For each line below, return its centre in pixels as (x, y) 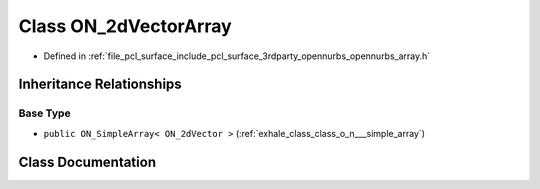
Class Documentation (87, 161)
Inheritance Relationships (100, 84)
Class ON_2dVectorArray (125, 26)
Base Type (44, 113)
